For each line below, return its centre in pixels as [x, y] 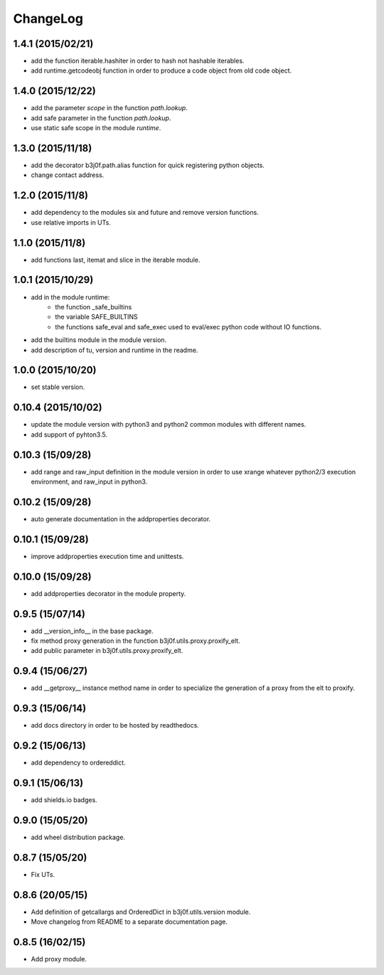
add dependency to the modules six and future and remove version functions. [145, 213]
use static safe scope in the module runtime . [96, 128]
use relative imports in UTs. [71, 222]
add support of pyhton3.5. [69, 435]
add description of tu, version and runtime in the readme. [114, 350]
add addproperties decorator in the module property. [108, 593]
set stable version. [58, 387]
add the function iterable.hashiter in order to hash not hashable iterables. [138, 61]
